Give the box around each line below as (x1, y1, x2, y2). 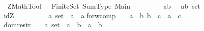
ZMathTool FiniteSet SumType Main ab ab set (7, 1, 201, 10)
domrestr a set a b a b (4, 20, 102, 30)
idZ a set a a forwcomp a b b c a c (4, 10, 181, 20)
